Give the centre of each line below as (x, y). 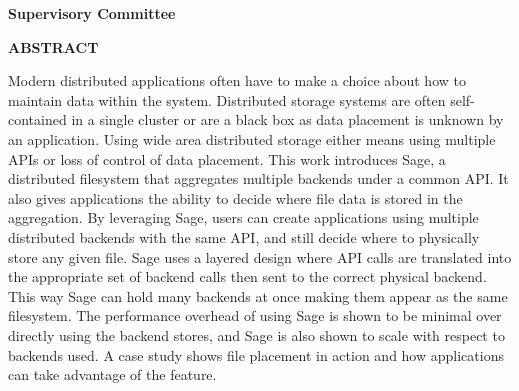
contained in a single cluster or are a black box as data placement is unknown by (256, 119)
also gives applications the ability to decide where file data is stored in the (235, 197)
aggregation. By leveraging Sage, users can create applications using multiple (243, 217)
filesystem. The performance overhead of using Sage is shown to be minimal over (255, 315)
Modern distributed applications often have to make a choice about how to (237, 80)
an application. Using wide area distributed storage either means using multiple (252, 138)
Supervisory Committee (92, 13)
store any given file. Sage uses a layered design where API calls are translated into (260, 256)
